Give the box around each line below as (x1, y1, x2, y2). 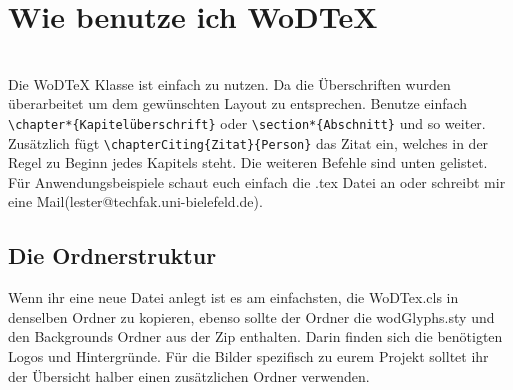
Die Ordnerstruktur (8, 240, 217, 271)
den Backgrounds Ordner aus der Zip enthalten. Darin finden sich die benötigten (8, 326, 503, 347)
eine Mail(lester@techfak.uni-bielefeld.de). (8, 191, 263, 212)
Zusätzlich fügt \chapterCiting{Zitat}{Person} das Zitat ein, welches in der (8, 132, 489, 153)
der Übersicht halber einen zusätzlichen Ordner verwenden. (8, 365, 370, 386)
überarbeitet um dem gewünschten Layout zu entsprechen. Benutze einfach (8, 93, 468, 114)
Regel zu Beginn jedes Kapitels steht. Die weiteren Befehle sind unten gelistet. (8, 152, 488, 173)
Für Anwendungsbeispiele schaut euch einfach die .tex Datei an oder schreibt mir (8, 171, 506, 192)
